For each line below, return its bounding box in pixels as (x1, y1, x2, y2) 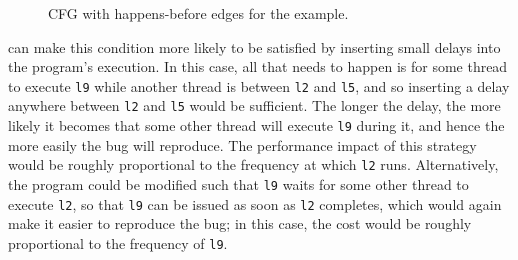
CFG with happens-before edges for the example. (48, 3, 349, 23)
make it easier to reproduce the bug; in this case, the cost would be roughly (8, 213, 472, 234)
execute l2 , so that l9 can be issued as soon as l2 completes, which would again (8, 193, 502, 214)
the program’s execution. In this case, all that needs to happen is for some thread (8, 56, 508, 77)
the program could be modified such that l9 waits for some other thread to (8, 174, 469, 194)
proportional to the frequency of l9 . (8, 232, 228, 253)
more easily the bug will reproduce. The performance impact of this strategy (8, 134, 477, 155)
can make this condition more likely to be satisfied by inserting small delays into (8, 36, 501, 57)
